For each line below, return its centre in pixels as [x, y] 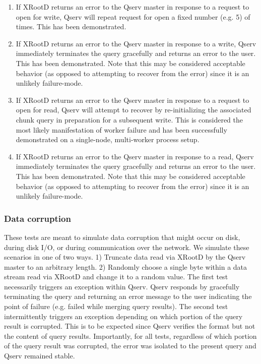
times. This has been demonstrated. [71, 26]
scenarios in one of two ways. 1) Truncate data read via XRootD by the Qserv [125, 257]
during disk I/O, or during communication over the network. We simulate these [127, 247]
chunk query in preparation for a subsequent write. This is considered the [129, 119]
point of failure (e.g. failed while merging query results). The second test [116, 306]
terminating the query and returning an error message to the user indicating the [128, 296]
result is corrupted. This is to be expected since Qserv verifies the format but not [130, 326]
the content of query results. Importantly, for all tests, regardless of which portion [130, 336]
